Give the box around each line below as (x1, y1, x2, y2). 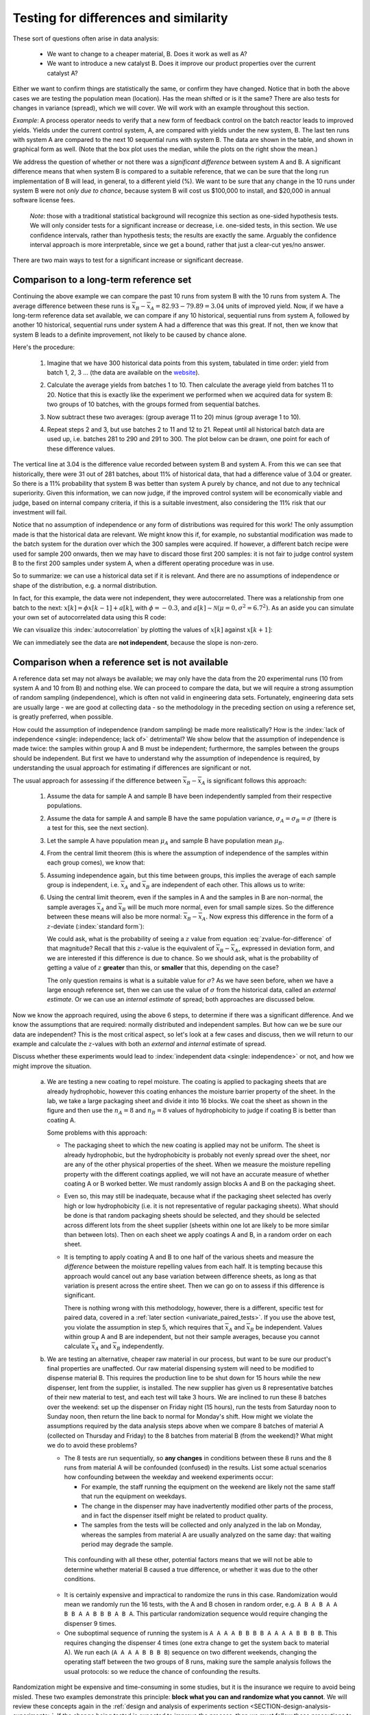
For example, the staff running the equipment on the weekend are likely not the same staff (81, 1482, 336, 1491)
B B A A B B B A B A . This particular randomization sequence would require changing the (64, 1609, 328, 1618)
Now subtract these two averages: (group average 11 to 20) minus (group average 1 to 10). (47, 412, 301, 421)
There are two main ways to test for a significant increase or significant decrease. (12, 256, 243, 264)
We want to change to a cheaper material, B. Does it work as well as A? (47, 49, 248, 58)
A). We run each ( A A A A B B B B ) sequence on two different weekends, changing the (64, 1648, 317, 1656)
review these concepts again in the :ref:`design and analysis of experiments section (12, 1702, 249, 1710)
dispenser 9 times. (64, 1619, 116, 1627)
